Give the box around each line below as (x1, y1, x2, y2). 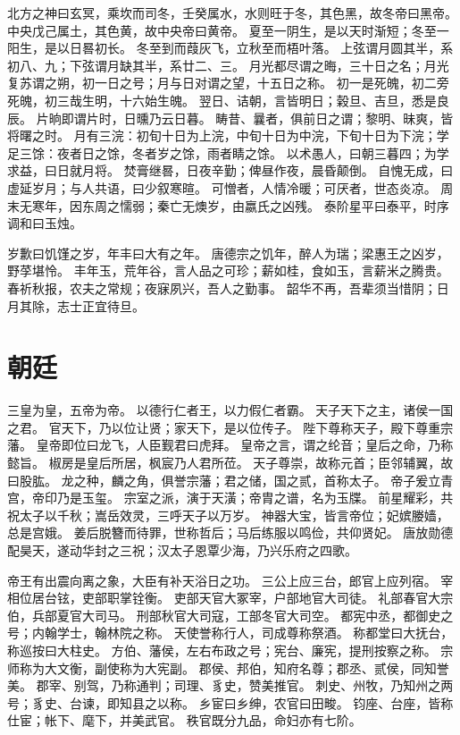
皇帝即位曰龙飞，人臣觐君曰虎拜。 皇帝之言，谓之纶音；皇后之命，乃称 (36, 435, 454, 454)
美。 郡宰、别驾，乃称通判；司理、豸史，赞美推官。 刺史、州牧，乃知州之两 (7, 676, 454, 695)
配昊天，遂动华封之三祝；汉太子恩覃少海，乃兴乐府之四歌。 (7, 540, 357, 559)
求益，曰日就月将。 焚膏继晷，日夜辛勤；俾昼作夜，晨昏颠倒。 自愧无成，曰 (7, 161, 454, 180)
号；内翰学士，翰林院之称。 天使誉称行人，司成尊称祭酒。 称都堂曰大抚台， (7, 623, 454, 642)
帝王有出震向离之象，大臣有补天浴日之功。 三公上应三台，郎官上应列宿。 (7, 570, 437, 589)
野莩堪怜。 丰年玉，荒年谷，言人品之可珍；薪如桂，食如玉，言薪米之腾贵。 (7, 261, 449, 280)
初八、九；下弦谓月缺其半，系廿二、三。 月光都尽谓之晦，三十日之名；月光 (7, 55, 449, 74)
